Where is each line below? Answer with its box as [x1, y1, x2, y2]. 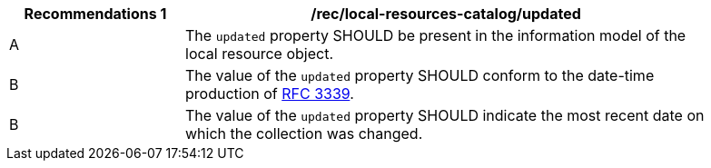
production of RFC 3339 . [185, 84, 354, 103]
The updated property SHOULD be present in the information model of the [185, 26, 686, 44]
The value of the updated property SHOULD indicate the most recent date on [185, 106, 705, 124]
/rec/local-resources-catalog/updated [311, 5, 581, 23]
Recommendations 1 [24, 5, 167, 23]
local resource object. [185, 44, 334, 63]
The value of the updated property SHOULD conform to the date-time [185, 66, 655, 84]
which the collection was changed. [185, 124, 423, 143]
